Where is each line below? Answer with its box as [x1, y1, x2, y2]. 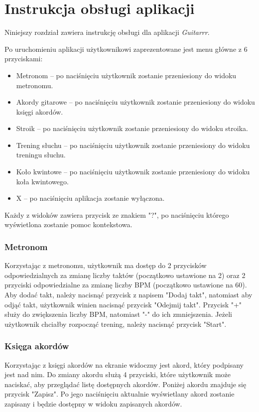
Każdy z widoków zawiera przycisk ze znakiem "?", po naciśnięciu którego [4, 209, 229, 220]
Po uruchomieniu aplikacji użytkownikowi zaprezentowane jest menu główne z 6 [4, 43, 248, 54]
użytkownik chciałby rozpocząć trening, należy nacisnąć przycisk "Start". [4, 318, 227, 329]
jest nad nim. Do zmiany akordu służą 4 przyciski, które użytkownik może [4, 369, 231, 380]
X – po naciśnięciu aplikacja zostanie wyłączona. [16, 193, 165, 203]
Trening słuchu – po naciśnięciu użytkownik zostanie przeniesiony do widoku [16, 139, 250, 150]
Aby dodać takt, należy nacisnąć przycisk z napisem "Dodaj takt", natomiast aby [4, 289, 253, 300]
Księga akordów [4, 340, 69, 352]
